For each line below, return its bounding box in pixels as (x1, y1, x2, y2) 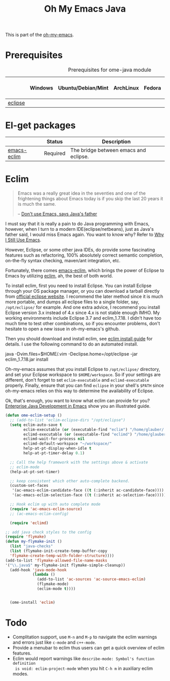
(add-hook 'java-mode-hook (10, 567, 67, 572)
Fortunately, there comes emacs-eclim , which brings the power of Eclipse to (5, 267, 164, 273)
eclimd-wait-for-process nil (23, 437, 85, 442)
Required (44, 150, 66, 157)
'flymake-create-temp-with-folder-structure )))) (10, 553, 114, 558)
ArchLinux (113, 84, 139, 91)
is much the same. (17, 201, 56, 207)
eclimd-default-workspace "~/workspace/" (23, 441, 112, 446)
